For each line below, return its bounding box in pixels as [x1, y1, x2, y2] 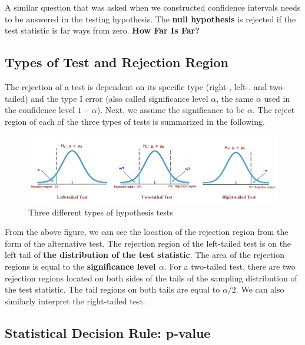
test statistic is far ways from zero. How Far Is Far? [5, 24, 200, 37]
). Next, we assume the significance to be [97, 104, 245, 116]
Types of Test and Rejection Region [5, 53, 228, 71]
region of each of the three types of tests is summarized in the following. [5, 115, 265, 127]
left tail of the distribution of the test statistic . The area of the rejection [5, 248, 284, 261]
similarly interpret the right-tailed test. [5, 294, 145, 307]
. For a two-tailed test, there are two [164, 260, 296, 272]
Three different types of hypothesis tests [28, 205, 173, 218]
